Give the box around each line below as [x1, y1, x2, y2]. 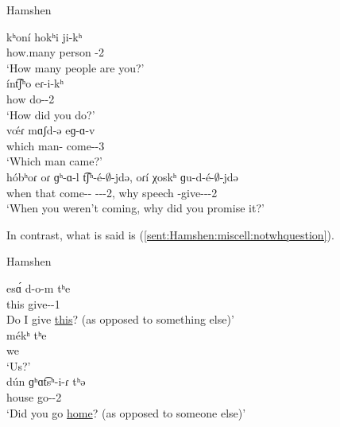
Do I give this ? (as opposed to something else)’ [6, 311, 234, 328]
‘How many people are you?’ [6, 59, 145, 76]
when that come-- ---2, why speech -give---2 [6, 184, 218, 200]
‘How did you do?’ [6, 106, 95, 122]
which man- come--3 [6, 137, 105, 153]
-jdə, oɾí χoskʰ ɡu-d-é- [111, 168, 214, 184]
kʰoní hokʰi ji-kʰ [6, 28, 83, 45]
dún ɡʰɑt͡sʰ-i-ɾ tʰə [6, 373, 86, 390]
